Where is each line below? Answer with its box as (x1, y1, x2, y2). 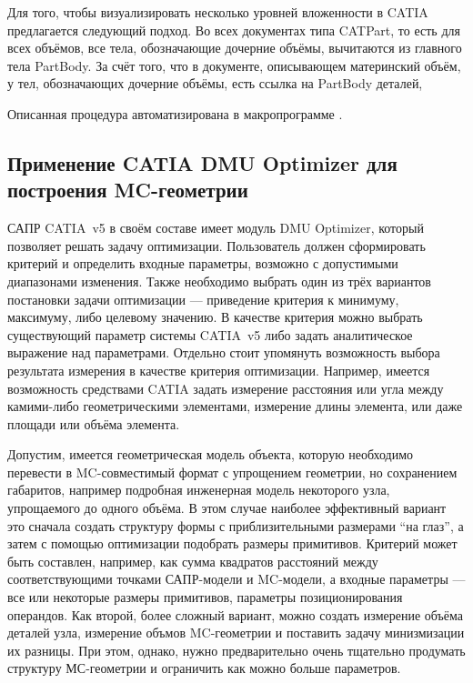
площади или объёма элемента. (7, 414, 180, 433)
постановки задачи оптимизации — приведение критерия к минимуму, (7, 289, 399, 308)
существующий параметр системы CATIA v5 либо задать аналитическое (7, 325, 413, 344)
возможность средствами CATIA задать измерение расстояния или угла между (7, 378, 444, 397)
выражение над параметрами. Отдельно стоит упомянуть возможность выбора (7, 343, 440, 362)
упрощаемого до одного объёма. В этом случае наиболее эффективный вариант (7, 498, 447, 517)
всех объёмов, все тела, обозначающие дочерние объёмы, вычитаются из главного (7, 38, 462, 57)
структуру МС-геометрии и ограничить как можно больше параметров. (7, 658, 401, 678)
